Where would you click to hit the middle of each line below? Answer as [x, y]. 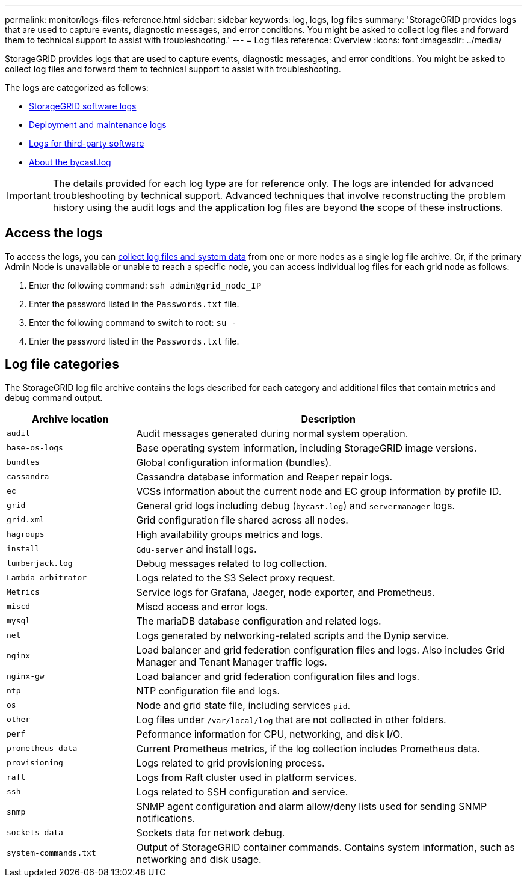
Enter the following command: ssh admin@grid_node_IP [145, 285]
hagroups [26, 534]
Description [328, 419]
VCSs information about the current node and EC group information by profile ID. [319, 491]
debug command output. [54, 397]
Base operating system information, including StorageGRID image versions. [307, 448]
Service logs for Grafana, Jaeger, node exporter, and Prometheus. [285, 592]
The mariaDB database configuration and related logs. [259, 621]
